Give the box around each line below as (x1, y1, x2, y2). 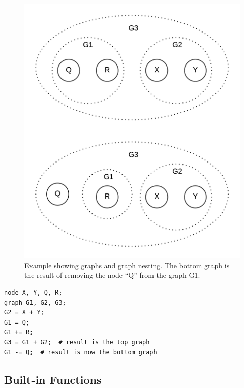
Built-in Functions (4, 371, 102, 387)
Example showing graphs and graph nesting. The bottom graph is (24, 260, 230, 270)
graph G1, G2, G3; (4, 299, 66, 306)
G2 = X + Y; (4, 309, 44, 316)
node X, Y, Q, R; (4, 288, 63, 296)
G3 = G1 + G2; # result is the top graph (4, 338, 150, 346)
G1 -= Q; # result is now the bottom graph (4, 348, 157, 356)
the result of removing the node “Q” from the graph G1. (24, 270, 200, 280)
